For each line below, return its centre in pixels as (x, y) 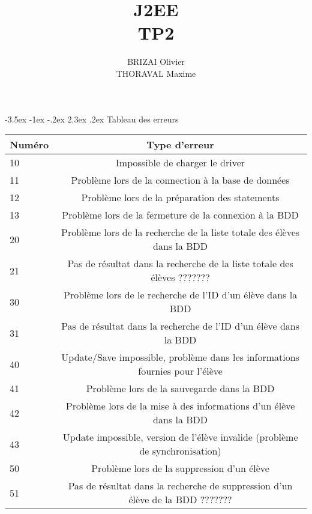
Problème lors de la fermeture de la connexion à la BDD (180, 215)
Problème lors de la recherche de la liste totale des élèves (181, 232)
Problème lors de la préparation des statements (180, 198)
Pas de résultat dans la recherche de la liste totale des (180, 264)
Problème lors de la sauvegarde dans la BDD (180, 389)
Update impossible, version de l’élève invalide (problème (180, 437)
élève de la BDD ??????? (180, 500)
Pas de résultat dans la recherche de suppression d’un (180, 486)
